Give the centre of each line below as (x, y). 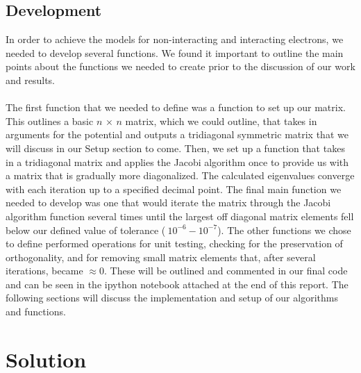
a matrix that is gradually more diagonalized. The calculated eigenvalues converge (180, 175)
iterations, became (44, 271)
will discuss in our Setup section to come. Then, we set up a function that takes (175, 148)
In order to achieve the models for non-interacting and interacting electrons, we (175, 39)
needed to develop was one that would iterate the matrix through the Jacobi (168, 202)
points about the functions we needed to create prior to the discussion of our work (180, 66)
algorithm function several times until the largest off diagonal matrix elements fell (180, 216)
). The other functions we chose (284, 230)
